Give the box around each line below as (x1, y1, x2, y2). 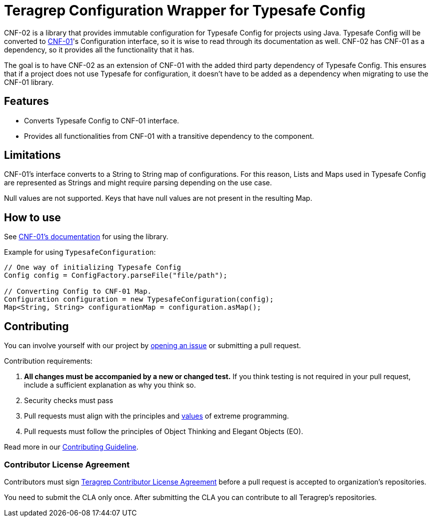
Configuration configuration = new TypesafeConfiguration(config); (4, 295, 274, 304)
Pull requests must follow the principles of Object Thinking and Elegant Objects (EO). (24, 427, 303, 436)
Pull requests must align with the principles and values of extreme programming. (24, 412, 289, 421)
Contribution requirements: (4, 357, 92, 366)
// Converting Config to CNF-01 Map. (4, 287, 152, 296)
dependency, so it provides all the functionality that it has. (4, 45, 194, 54)
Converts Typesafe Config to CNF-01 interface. (24, 116, 179, 125)
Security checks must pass (24, 396, 113, 405)
